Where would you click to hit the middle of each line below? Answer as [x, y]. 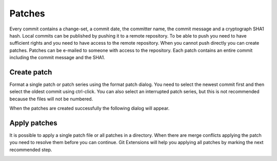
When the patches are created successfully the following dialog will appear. [90, 109]
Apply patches [33, 123]
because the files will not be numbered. [51, 99]
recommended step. [31, 150]
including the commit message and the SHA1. [57, 58]
